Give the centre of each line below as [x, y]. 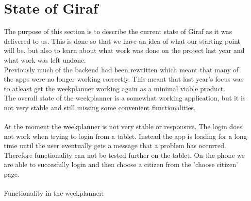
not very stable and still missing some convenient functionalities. [100, 107]
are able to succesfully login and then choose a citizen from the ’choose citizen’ [121, 164]
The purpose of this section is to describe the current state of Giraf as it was [118, 31]
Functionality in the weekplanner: [54, 193]
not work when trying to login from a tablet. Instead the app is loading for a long [125, 136]
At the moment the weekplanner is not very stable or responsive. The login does [123, 126]
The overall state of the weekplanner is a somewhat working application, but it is [125, 98]
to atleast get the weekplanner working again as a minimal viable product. [115, 88]
